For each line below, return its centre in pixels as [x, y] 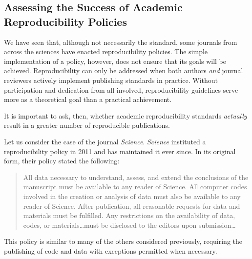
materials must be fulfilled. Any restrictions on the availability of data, [129, 215]
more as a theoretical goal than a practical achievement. [88, 99]
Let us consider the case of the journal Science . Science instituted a [105, 141]
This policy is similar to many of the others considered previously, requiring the [123, 241]
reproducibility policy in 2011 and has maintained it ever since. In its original [120, 151]
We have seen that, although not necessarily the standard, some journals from [121, 42]
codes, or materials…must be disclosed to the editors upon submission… [129, 225]
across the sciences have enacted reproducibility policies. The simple [106, 51]
